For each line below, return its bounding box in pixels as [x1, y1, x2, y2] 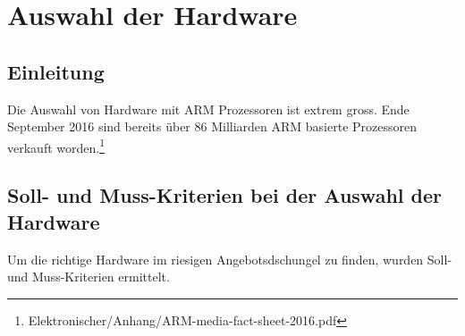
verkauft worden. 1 [7, 135, 105, 156]
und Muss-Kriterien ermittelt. [7, 267, 170, 286]
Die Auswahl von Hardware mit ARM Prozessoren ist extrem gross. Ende [7, 99, 410, 118]
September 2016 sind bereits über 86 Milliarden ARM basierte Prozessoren [7, 117, 417, 136]
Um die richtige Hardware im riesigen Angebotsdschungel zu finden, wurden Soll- [7, 249, 452, 268]
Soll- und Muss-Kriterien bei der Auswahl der [7, 181, 442, 209]
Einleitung [7, 57, 105, 85]
